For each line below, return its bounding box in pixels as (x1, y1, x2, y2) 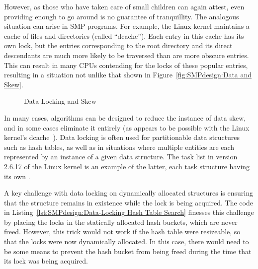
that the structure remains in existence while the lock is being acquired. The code (4, 197, 253, 207)
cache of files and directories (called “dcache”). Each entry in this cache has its (4, 30, 244, 41)
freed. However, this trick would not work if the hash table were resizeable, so (4, 226, 241, 237)
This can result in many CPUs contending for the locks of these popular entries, (4, 60, 248, 70)
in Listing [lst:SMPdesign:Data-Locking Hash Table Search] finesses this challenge (4, 207, 254, 217)
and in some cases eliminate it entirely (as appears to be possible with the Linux (4, 122, 250, 133)
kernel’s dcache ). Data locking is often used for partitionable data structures (4, 132, 240, 142)
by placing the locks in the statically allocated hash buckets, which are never (4, 216, 238, 227)
